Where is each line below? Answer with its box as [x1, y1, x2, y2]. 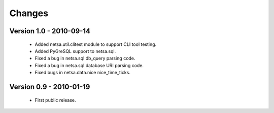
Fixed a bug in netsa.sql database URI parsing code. [35, 62, 144, 68]
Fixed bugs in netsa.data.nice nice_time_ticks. [35, 70, 130, 76]
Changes [9, 8, 48, 19]
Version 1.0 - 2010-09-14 [9, 27, 91, 35]
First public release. [35, 97, 76, 103]
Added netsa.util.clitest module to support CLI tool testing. [35, 41, 157, 47]
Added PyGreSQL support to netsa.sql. [35, 48, 116, 54]
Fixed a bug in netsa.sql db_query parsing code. [35, 55, 135, 62]
